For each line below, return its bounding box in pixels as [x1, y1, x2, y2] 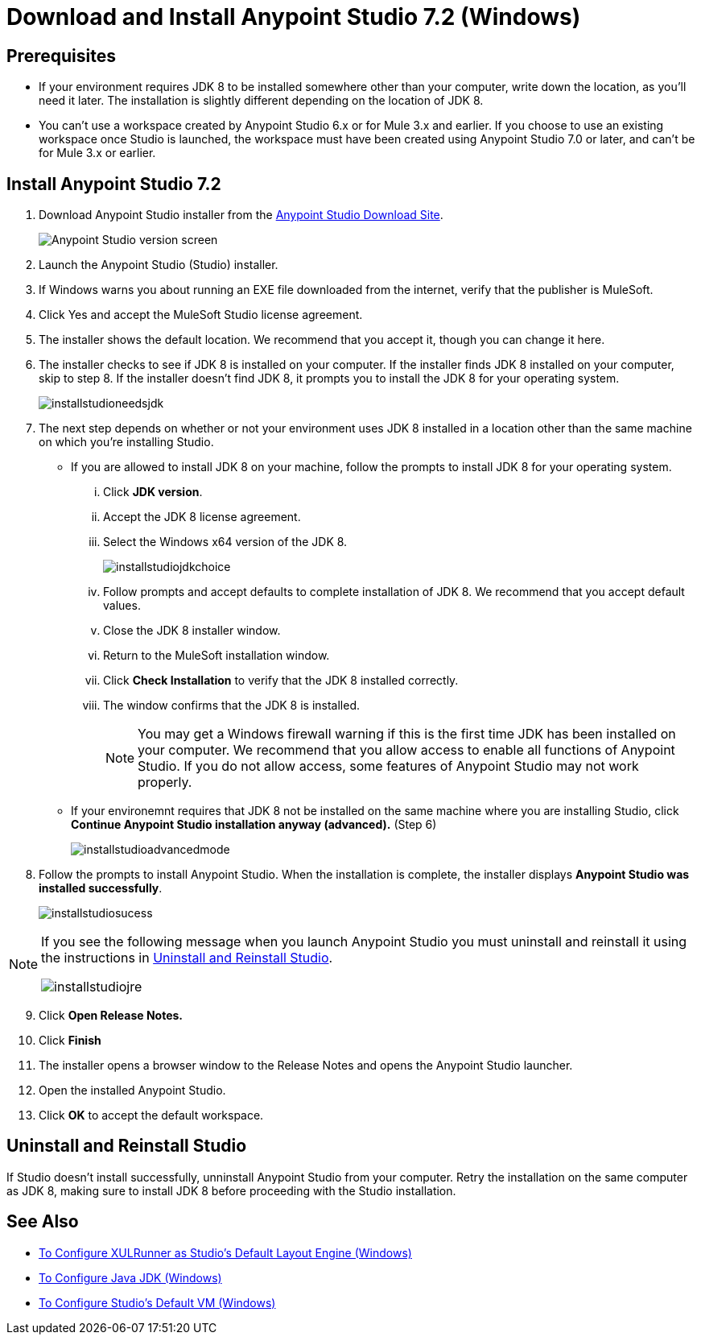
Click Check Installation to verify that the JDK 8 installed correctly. [103, 673, 459, 688]
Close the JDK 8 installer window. [103, 623, 281, 638]
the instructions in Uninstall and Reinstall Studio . [41, 950, 333, 966]
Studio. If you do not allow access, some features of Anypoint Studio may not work [138, 758, 639, 775]
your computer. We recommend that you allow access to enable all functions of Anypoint [138, 742, 675, 759]
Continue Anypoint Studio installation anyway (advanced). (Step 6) [71, 817, 437, 832]
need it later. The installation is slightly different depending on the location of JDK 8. [39, 93, 484, 108]
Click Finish [39, 1033, 101, 1048]
